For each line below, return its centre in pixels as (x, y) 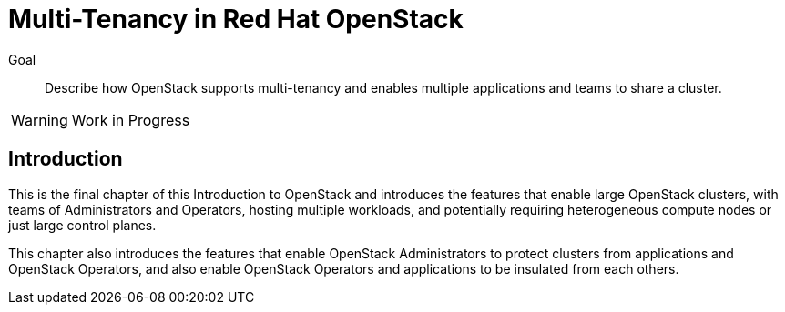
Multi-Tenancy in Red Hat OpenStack (236, 19)
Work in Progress (131, 120)
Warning (40, 120)
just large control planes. (82, 225)
